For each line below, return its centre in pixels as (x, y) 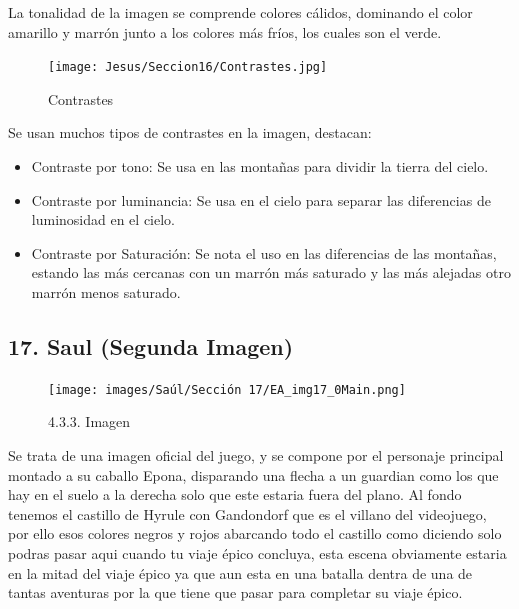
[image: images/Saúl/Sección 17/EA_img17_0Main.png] (227, 389)
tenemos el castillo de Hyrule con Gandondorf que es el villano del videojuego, (247, 513)
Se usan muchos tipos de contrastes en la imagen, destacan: (190, 132)
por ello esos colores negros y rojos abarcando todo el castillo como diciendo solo (255, 533)
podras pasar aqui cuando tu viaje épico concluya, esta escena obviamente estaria (257, 553)
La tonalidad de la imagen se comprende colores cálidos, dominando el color (240, 12)
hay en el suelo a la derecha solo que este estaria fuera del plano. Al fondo (235, 494)
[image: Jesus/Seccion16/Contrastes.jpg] (188, 67)
